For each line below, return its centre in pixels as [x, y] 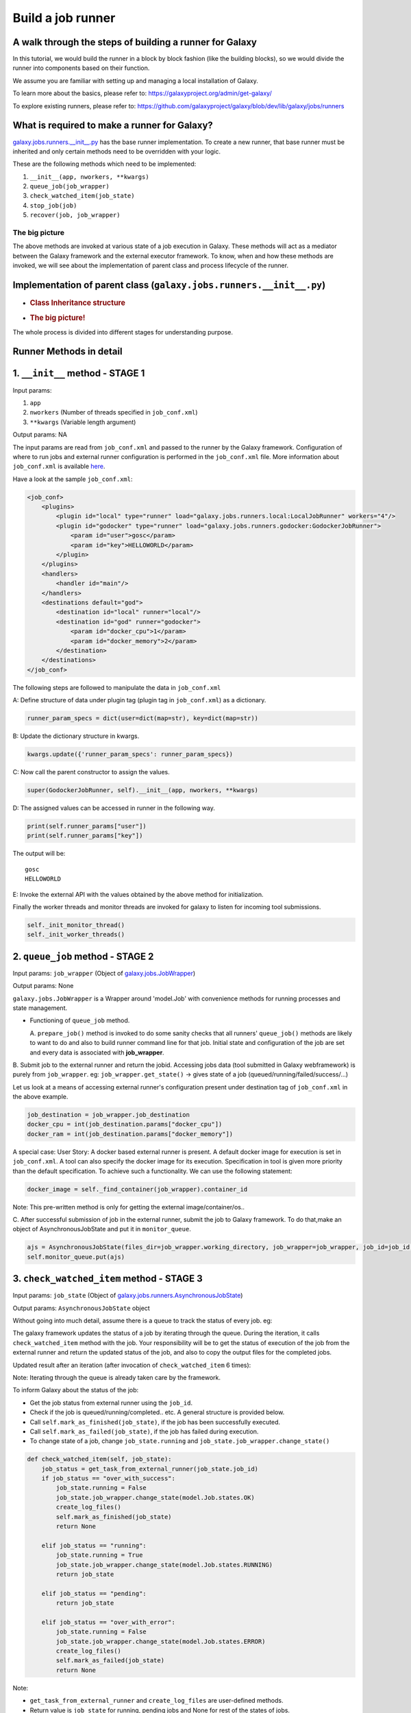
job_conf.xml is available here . [59, 467]
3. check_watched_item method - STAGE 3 [108, 1279]
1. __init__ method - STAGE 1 [79, 373]
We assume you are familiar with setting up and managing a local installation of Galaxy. [135, 81]
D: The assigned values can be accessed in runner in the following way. [114, 808]
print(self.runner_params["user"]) [87, 826]
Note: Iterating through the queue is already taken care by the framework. [117, 1377]
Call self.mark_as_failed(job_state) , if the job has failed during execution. [144, 1431]
